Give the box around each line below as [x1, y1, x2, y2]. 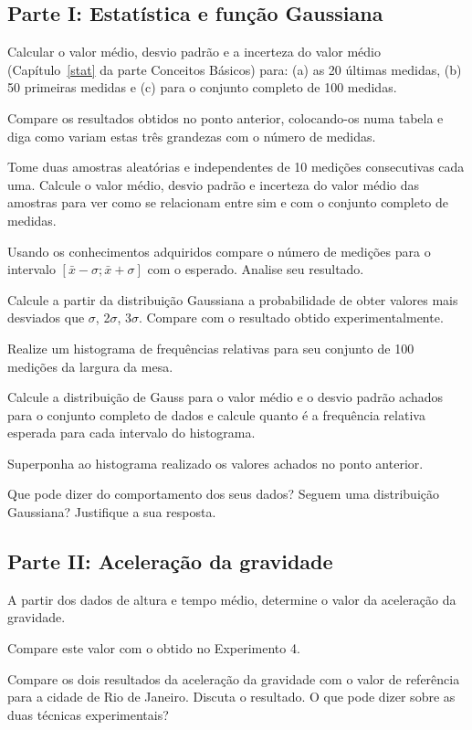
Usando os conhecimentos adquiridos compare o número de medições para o [7, 241, 431, 260]
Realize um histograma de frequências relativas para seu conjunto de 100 [7, 338, 414, 357]
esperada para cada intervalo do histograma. [7, 423, 256, 442]
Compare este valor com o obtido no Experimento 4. [7, 639, 300, 658]
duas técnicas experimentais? [7, 704, 169, 724]
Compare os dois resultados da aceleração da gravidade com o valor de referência [7, 669, 460, 688]
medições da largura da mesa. [7, 356, 173, 376]
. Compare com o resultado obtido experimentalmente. [138, 308, 444, 327]
